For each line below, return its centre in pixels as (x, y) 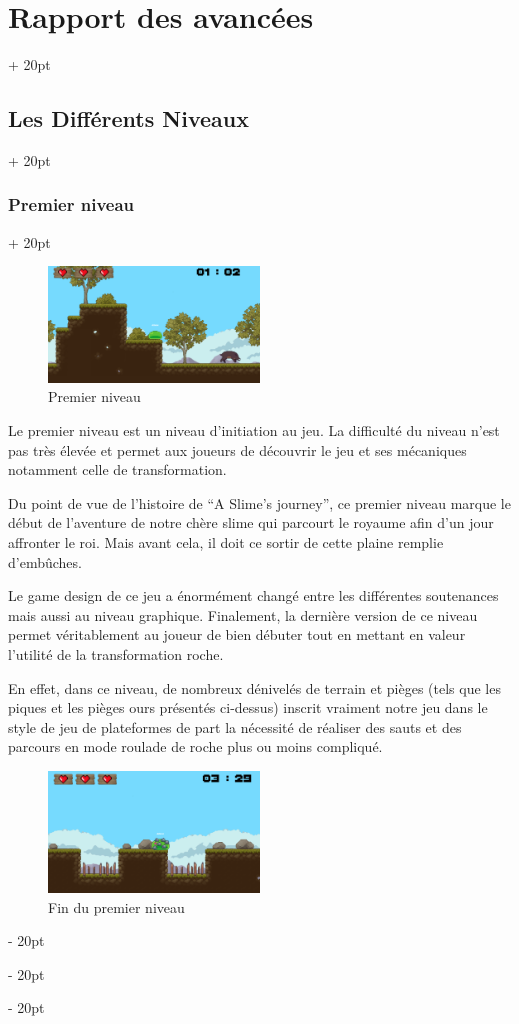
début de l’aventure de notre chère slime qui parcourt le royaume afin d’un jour (251, 522)
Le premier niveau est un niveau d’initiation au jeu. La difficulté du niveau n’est (254, 430)
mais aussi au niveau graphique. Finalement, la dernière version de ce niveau (243, 614)
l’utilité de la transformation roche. (116, 654)
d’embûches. (45, 561)
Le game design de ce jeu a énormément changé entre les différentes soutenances (253, 595)
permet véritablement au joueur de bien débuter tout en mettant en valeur (237, 634)
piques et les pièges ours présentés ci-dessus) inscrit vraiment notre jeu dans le (248, 707)
